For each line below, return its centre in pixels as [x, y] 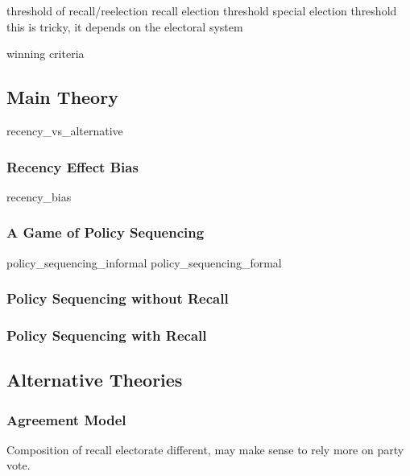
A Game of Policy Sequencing [106, 232]
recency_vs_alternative [65, 130]
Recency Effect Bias [72, 166]
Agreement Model [66, 419]
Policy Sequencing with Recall [107, 335]
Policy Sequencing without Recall [118, 298]
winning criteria [46, 54]
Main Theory [62, 97]
